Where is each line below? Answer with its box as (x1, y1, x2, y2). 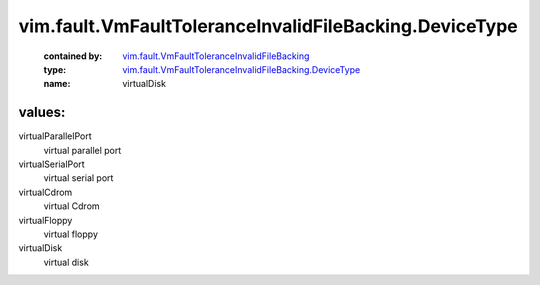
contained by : (43, 50, 103, 62)
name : (43, 78, 71, 90)
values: (18, 104, 66, 121)
